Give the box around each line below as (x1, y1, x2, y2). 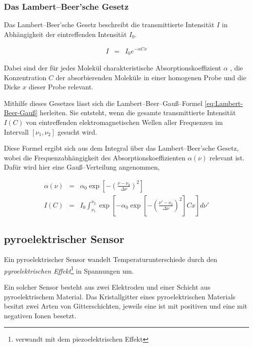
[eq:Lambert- (204, 98, 243, 108)
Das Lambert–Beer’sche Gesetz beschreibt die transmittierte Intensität (4, 19, 215, 30)
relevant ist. (209, 152, 245, 162)
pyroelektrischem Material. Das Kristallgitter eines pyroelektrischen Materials (4, 291, 235, 301)
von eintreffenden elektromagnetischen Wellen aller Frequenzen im (26, 117, 223, 127)
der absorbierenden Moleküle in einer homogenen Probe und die (55, 72, 246, 82)
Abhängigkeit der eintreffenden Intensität (4, 29, 127, 39)
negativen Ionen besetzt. (4, 310, 76, 320)
